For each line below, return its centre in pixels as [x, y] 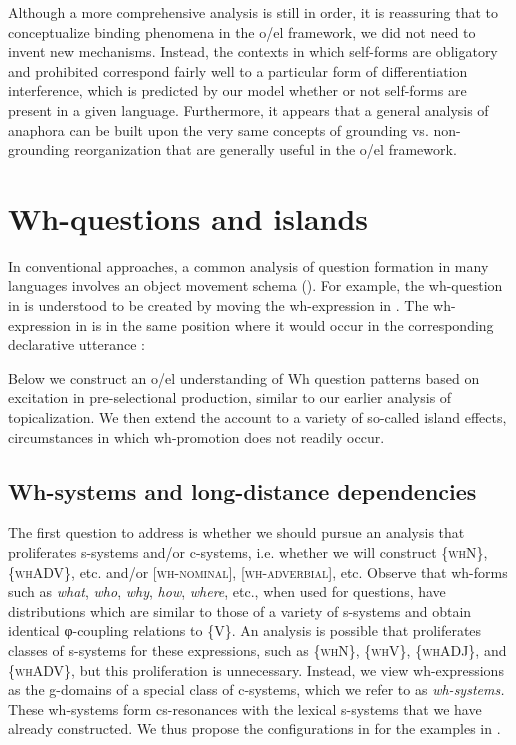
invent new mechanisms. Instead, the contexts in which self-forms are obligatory [253, 51]
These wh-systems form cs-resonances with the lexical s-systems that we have [245, 708]
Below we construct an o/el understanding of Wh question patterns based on [244, 377]
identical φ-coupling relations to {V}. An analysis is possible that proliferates [245, 630]
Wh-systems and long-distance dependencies [242, 490]
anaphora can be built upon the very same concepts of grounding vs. [218, 129]
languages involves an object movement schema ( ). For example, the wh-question [255, 285]
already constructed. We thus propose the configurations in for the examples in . [254, 728]
